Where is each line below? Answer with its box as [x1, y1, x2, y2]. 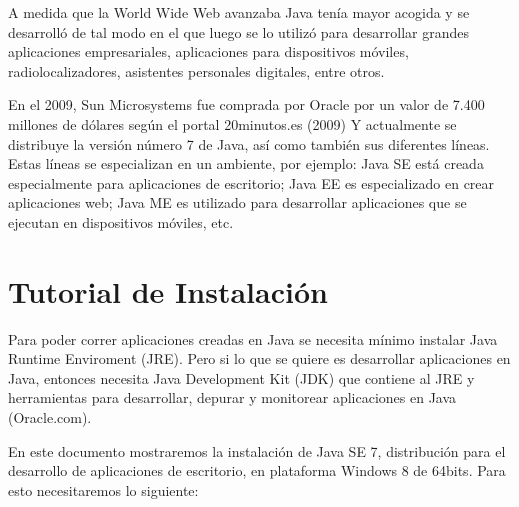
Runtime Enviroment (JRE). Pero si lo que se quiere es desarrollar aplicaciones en [8, 348, 511, 369]
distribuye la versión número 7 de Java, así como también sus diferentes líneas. [8, 133, 490, 154]
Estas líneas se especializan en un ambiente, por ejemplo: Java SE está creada [8, 153, 484, 174]
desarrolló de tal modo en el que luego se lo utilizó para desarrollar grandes [8, 21, 470, 42]
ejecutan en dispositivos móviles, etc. [8, 211, 234, 232]
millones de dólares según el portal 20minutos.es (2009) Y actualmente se [8, 113, 457, 134]
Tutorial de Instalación [8, 270, 328, 311]
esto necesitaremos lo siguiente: [8, 479, 199, 500]
